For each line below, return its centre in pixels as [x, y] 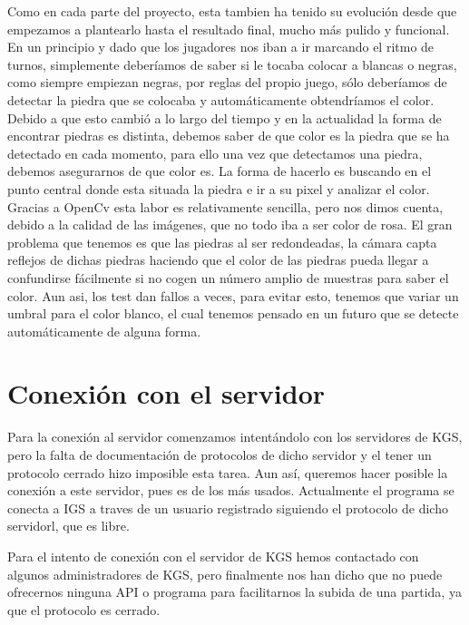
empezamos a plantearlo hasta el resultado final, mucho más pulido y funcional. [229, 29]
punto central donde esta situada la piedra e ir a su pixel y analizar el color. [219, 188]
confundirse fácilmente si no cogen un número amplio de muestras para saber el [228, 277]
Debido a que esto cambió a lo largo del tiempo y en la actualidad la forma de [225, 117]
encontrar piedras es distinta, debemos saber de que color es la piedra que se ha [229, 136]
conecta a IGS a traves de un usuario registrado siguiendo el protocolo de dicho [228, 508]
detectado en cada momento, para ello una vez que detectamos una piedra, [215, 153]
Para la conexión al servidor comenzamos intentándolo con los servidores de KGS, [235, 437]
